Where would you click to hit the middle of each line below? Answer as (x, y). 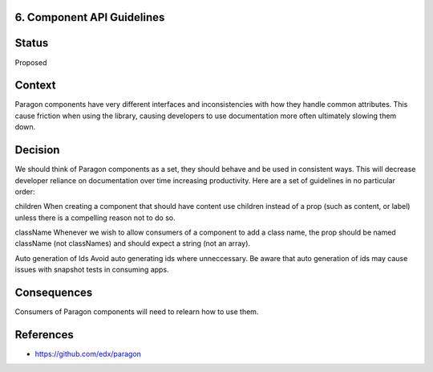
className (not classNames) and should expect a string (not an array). (133, 243)
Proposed (31, 62)
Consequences (54, 293)
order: (25, 191)
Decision (37, 150)
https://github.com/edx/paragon (88, 354)
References (44, 335)
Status (32, 43)
